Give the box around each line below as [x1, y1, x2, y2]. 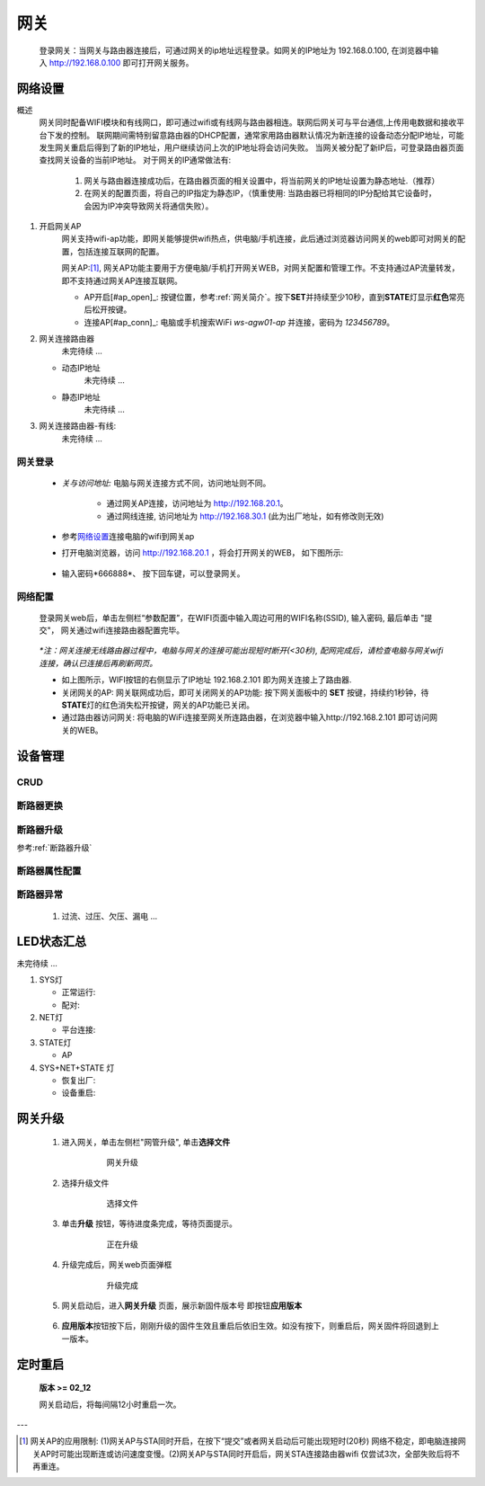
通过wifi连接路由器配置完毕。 [76, 625, 184, 636]
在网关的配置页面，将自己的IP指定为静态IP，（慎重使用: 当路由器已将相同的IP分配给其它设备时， [84, 188, 437, 199]
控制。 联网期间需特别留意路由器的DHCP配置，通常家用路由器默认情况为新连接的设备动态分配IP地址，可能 [70, 129, 464, 140]
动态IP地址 [61, 362, 101, 373]
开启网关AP [39, 220, 82, 231]
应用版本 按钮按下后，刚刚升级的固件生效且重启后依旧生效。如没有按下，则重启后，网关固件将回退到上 [61, 1321, 439, 1331]
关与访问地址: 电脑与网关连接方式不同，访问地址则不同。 [61, 477, 271, 488]
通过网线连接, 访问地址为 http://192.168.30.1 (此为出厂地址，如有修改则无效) [106, 511, 384, 521]
